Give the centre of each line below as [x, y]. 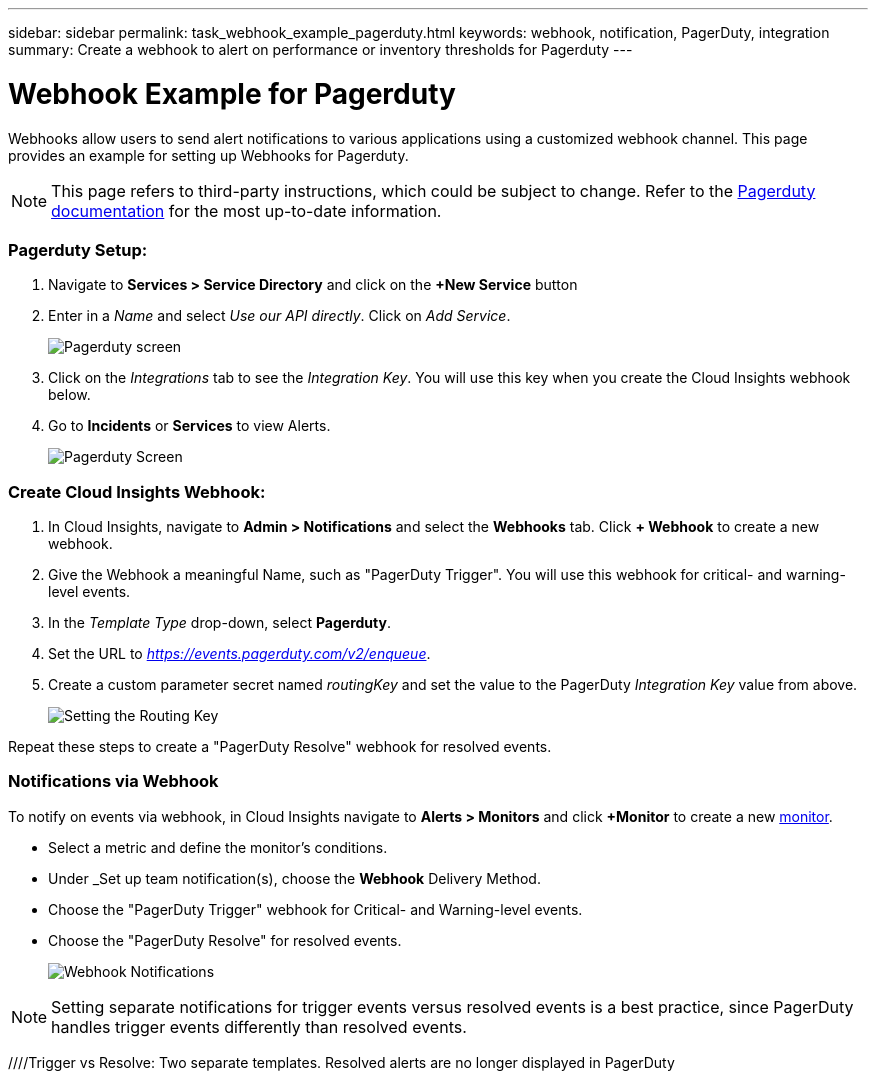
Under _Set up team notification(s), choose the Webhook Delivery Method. [294, 878]
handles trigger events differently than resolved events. [259, 1026]
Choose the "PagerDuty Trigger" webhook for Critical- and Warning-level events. [315, 909]
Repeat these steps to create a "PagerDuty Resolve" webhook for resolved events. [280, 746]
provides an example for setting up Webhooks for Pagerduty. [208, 155]
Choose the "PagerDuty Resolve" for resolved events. [225, 940]
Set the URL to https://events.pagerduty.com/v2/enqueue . [239, 653]
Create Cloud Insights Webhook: [137, 491]
